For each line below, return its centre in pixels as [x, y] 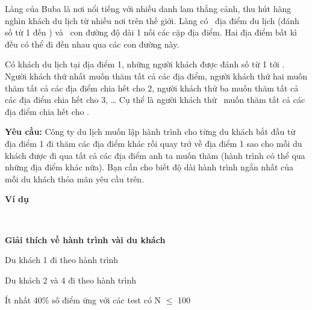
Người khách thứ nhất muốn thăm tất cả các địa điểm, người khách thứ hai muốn [156, 76]
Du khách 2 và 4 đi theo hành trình [71, 280]
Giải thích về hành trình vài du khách [85, 239]
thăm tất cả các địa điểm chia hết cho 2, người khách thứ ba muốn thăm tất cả [152, 88]
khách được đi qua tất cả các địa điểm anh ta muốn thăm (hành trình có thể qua [155, 155]
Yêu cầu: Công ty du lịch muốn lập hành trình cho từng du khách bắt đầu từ [150, 132]
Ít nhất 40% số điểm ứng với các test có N [83, 300]
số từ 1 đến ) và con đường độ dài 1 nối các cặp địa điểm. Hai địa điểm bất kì [151, 32]
